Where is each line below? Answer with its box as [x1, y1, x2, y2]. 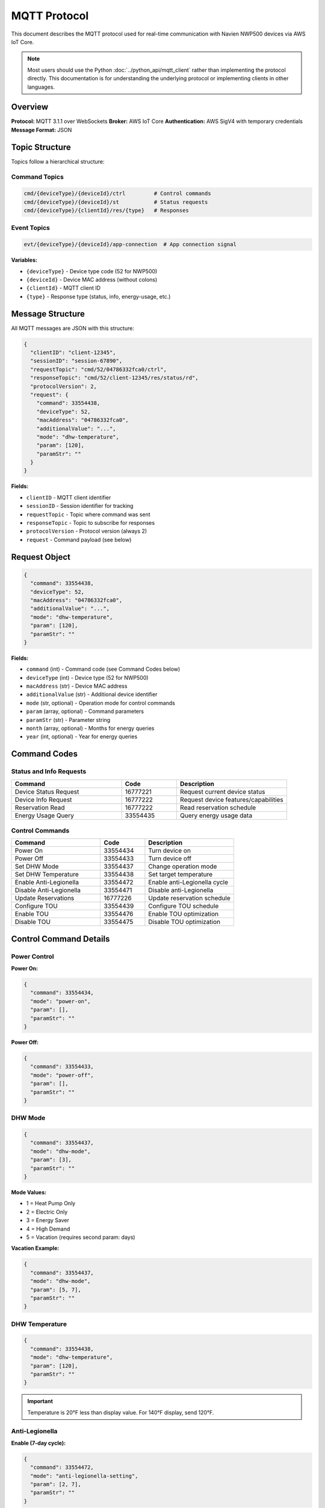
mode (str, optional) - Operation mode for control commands [26, 699, 176, 706]
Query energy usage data [179, 811, 253, 820]
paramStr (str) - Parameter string [26, 716, 111, 723]
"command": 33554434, [30, 989, 94, 996]
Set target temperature [148, 870, 213, 879]
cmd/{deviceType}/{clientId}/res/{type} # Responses [23, 207, 189, 214]
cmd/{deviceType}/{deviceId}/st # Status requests [23, 198, 208, 205]
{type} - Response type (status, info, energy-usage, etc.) [26, 293, 171, 300]
